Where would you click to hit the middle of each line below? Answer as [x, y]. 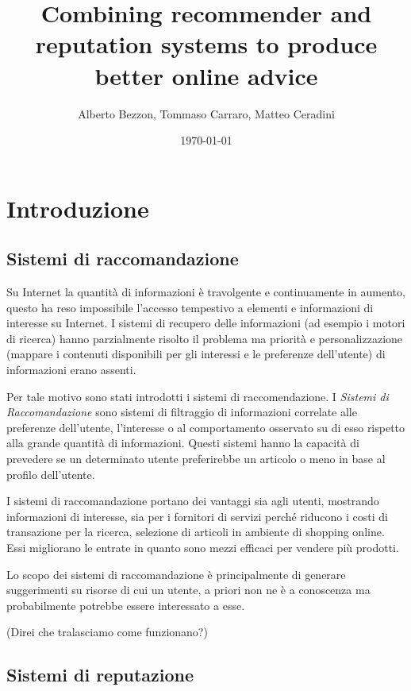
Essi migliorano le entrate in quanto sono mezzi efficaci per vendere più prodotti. [203, 547]
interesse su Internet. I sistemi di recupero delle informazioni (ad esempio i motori [206, 323]
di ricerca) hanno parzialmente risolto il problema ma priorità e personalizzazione [205, 338]
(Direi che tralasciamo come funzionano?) [107, 632]
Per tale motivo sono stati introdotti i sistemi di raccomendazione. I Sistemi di [198, 396]
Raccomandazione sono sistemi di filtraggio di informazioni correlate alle [182, 412]
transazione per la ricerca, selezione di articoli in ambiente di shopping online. [196, 532]
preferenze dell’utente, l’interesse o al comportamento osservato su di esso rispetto [206, 427]
